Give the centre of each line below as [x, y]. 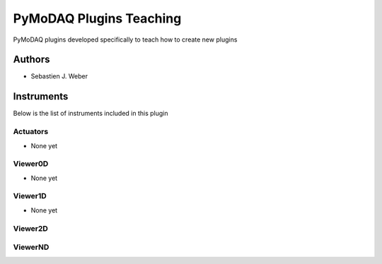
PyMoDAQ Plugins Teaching [97, 18]
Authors [31, 60]
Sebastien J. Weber [59, 76]
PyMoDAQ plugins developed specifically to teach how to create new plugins [125, 40]
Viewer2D [31, 228]
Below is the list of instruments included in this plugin [91, 114]
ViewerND [31, 247]
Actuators [31, 132]
